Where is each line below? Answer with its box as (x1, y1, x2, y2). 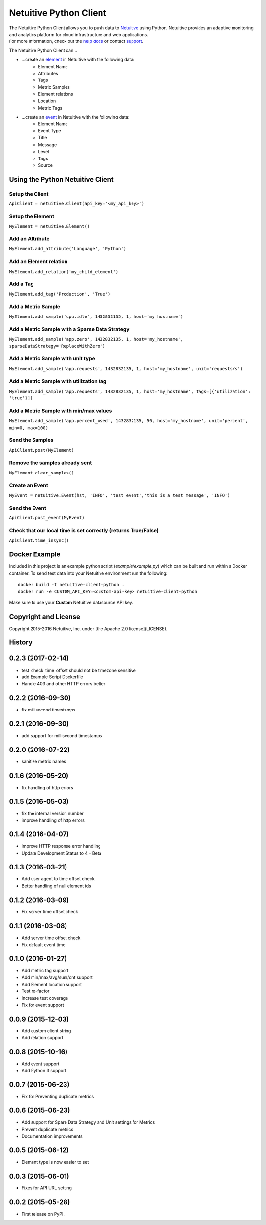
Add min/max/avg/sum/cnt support (21, 974, 93, 980)
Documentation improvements (21, 1133, 83, 1139)
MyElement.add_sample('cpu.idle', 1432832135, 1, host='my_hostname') (9, 314, 183, 319)
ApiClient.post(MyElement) (9, 447, 74, 453)
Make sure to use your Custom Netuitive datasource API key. (9, 599, 133, 605)
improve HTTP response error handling (21, 843, 101, 849)
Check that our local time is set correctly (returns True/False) (9, 527, 159, 534)
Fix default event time (21, 942, 66, 948)
